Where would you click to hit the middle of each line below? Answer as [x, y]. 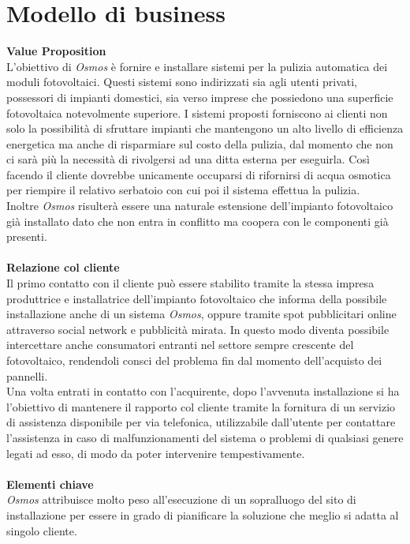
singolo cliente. [42, 530]
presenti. [27, 236]
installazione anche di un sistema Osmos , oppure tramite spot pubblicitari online [201, 314]
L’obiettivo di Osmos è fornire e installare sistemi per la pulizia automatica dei [197, 66]
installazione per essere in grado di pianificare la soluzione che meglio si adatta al [203, 514]
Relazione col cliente [63, 267]
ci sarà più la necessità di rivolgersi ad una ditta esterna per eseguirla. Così [188, 159]
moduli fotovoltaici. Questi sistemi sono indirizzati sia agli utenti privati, [182, 82]
